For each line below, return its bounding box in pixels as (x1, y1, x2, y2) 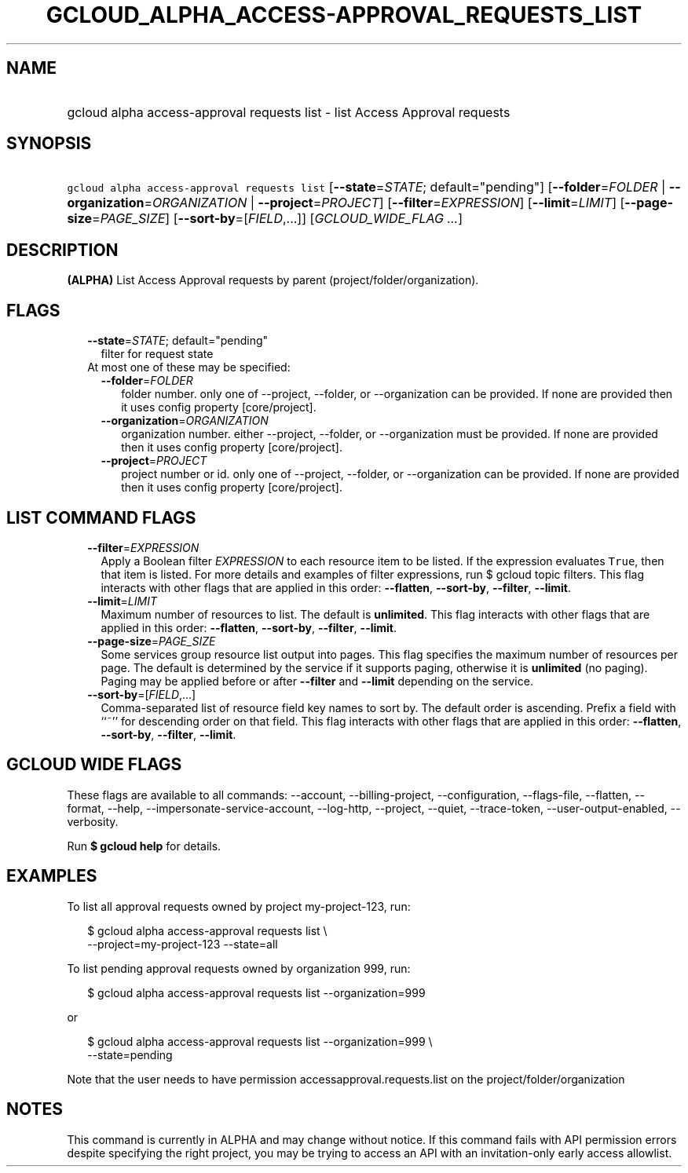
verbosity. (67, 814, 119, 828)
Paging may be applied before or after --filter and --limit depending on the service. (101, 674, 533, 688)
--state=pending (87, 1047, 173, 1062)
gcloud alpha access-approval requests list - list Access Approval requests (67, 104, 511, 120)
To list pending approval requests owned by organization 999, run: (67, 961, 411, 975)
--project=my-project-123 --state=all (87, 937, 278, 951)
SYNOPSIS (6, 133, 92, 154)
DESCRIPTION (6, 239, 119, 260)
